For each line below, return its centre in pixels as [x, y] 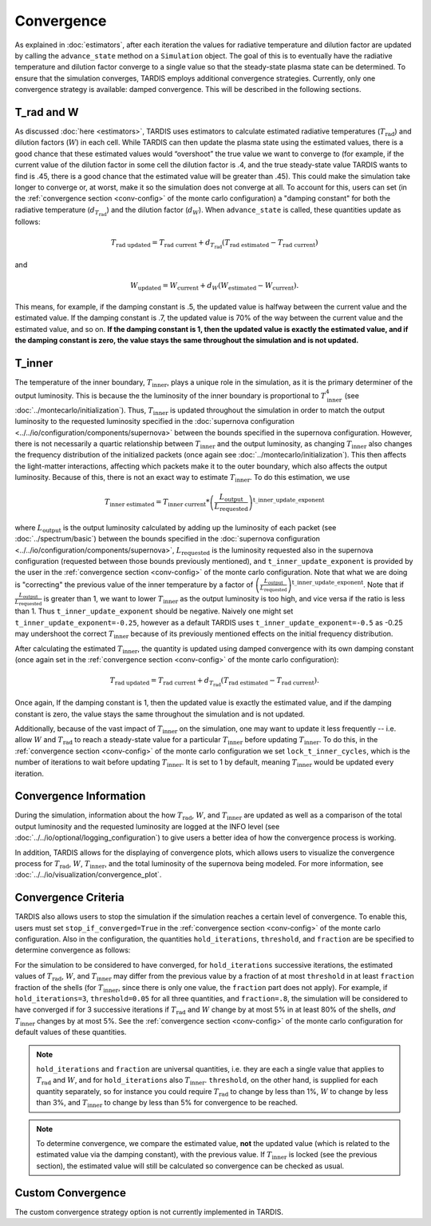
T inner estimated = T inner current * [157, 503]
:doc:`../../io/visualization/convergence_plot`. [88, 875]
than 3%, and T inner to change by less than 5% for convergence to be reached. [167, 1104]
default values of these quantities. [71, 1032]
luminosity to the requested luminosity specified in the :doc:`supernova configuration [154, 421]
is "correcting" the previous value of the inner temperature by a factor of [134, 585]
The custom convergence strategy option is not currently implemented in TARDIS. [149, 1212]
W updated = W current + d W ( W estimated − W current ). [215, 286]
